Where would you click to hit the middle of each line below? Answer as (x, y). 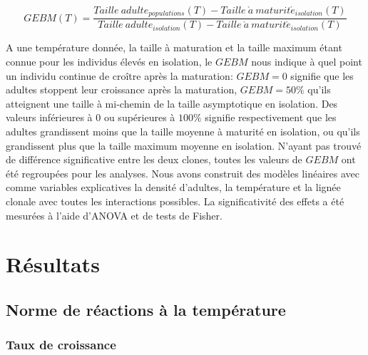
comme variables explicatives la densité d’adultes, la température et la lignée (173, 187)
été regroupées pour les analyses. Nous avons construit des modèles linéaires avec (183, 173)
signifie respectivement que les (271, 117)
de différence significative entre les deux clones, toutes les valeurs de (154, 159)
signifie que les (322, 75)
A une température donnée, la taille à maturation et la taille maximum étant (174, 47)
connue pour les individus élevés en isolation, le (109, 62)
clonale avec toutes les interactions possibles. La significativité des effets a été (175, 201)
